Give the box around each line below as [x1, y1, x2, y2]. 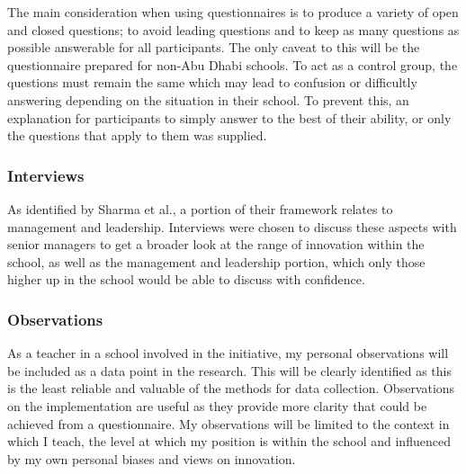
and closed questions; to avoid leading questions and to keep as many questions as [7, 20, 460, 39]
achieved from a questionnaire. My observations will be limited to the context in [7, 414, 450, 433]
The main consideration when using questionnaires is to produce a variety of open [7, 3, 459, 21]
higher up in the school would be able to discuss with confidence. [7, 270, 365, 289]
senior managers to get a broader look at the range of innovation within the [7, 235, 425, 254]
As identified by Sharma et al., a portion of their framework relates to [7, 199, 393, 218]
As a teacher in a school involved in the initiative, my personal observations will [7, 344, 449, 362]
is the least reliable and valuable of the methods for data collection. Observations [7, 379, 455, 398]
